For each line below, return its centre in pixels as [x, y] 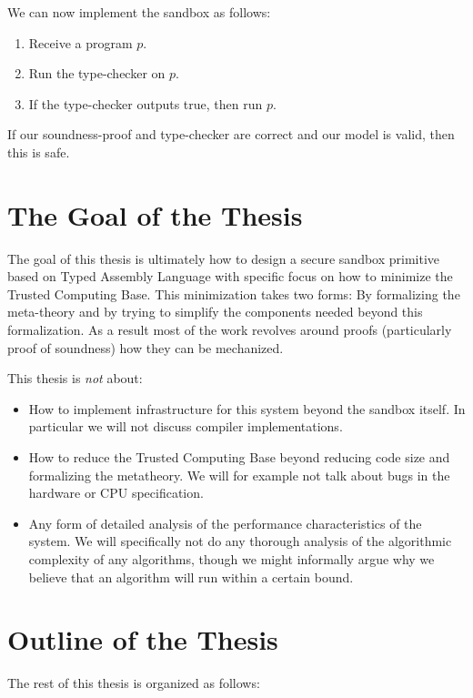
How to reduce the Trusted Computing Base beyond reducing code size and [239, 457]
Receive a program [81, 42]
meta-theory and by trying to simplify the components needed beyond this [215, 312]
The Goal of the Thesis [155, 214]
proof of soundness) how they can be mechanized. [146, 347]
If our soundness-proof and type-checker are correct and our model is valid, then [231, 134]
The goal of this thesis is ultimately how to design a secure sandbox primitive [224, 258]
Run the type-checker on [97, 73]
